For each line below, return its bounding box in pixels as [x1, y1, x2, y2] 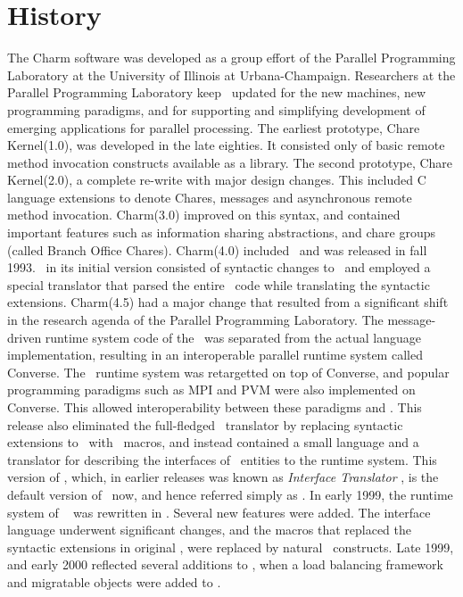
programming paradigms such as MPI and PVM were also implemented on [7, 380, 416, 399]
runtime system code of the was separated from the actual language [45, 328, 421, 346]
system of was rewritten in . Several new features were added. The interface [7, 502, 431, 521]
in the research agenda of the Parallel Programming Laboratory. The [7, 311, 384, 329]
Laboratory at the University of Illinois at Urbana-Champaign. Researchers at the [7, 65, 456, 84]
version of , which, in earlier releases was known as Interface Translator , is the [7, 468, 439, 486]
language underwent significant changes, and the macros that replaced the [7, 520, 412, 539]
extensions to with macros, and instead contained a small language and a [7, 433, 419, 452]
